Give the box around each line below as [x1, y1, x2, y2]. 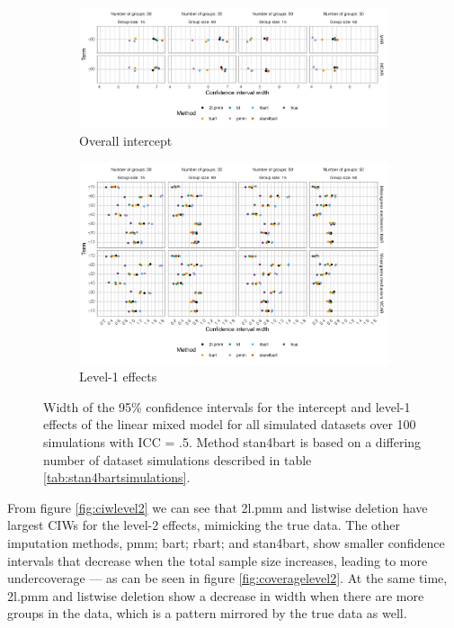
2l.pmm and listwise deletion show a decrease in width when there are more [7, 586, 424, 605]
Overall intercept [79, 130, 173, 149]
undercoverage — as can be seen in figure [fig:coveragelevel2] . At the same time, [7, 569, 448, 588]
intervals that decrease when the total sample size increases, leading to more [7, 551, 428, 570]
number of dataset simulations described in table [43, 450, 312, 469]
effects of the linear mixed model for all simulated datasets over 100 [43, 415, 416, 434]
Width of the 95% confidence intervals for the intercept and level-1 [43, 397, 411, 416]
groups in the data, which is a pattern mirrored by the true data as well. [7, 604, 407, 623]
